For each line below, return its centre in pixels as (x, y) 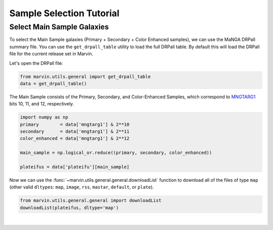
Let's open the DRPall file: (36, 63)
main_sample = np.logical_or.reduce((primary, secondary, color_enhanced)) (116, 153)
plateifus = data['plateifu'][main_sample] (75, 167)
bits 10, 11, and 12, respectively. (42, 104)
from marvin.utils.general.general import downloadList (91, 201)
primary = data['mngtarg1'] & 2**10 (75, 124)
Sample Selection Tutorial (64, 13)
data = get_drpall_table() (53, 83)
